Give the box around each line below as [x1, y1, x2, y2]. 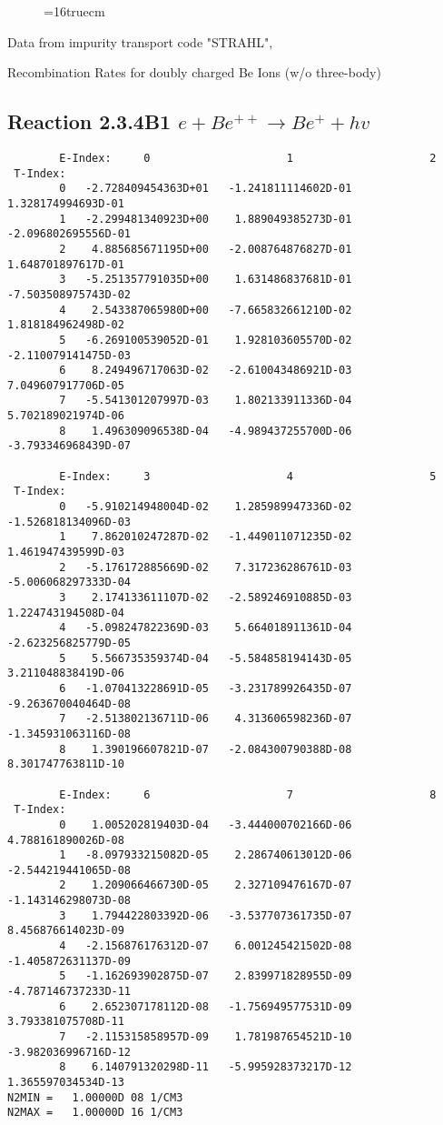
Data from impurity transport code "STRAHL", [7, 32, 273, 51]
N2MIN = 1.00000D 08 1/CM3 [7, 1090, 183, 1104]
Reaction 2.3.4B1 [7, 107, 172, 136]
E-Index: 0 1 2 [59, 151, 437, 165]
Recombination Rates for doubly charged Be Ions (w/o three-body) [7, 63, 381, 82]
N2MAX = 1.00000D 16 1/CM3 [7, 1106, 183, 1120]
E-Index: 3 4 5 [59, 469, 437, 483]
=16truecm [44, 2, 105, 20]
